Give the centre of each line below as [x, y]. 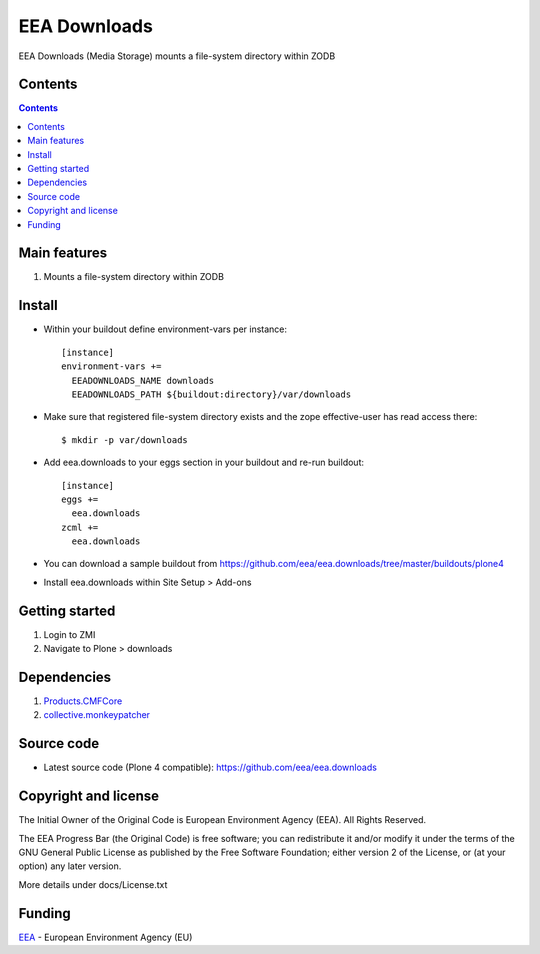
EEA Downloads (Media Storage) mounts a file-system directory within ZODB [177, 56]
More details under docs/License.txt [93, 884]
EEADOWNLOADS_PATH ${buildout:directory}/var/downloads [211, 394]
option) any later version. [70, 866]
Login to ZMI [69, 634]
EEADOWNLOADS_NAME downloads [143, 380]
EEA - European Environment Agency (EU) [105, 937]
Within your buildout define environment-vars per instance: [165, 329]
